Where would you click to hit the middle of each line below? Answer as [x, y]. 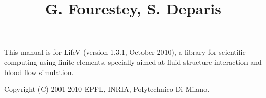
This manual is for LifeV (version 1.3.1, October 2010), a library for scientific [125, 52]
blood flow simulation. [39, 72]
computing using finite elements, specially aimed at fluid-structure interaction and [133, 62]
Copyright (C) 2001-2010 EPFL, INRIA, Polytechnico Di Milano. [107, 89]
